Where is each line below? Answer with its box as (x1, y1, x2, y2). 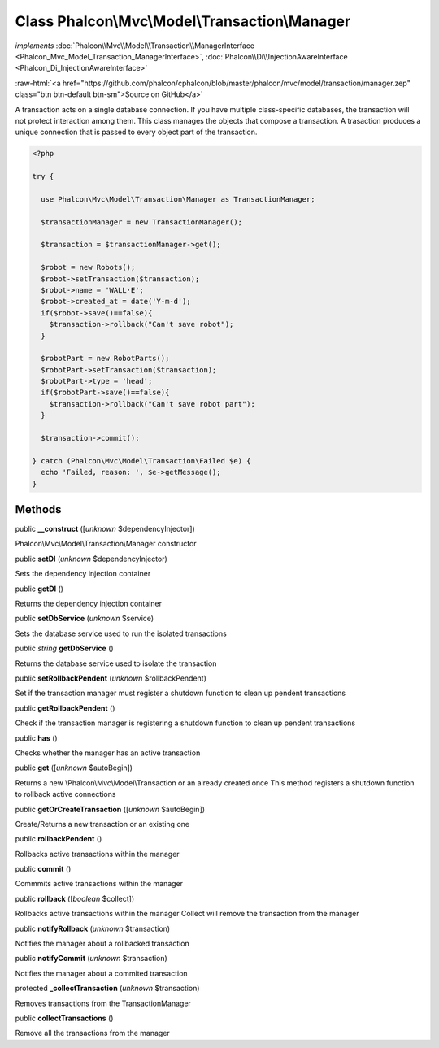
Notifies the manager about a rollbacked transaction (15, 939, 190, 949)
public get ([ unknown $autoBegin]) (15, 763, 133, 772)
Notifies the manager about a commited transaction (15, 968, 188, 978)
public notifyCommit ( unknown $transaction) (15, 954, 168, 963)
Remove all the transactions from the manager (15, 1028, 170, 1038)
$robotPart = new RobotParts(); (41, 354, 170, 363)
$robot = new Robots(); (41, 263, 136, 272)
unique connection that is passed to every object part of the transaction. (15, 127, 258, 137)
